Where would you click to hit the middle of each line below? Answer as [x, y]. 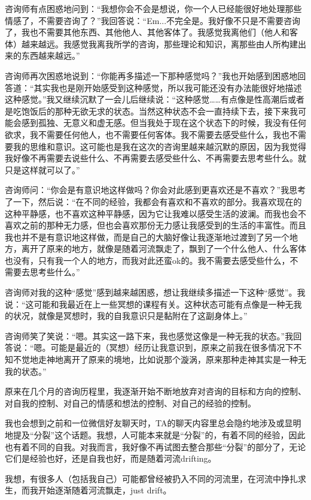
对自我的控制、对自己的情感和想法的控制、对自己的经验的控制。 [130, 403]
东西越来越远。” [51, 55]
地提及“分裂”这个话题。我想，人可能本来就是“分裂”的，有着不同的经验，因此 [155, 435]
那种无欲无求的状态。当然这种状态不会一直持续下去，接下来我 [176, 111]
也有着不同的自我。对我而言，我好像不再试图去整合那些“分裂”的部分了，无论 [155, 446]
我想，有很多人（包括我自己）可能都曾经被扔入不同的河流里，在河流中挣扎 [151, 478]
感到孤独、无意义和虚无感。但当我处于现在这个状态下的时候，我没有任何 [164, 123]
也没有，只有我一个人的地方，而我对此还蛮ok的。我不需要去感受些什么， [147, 260]
